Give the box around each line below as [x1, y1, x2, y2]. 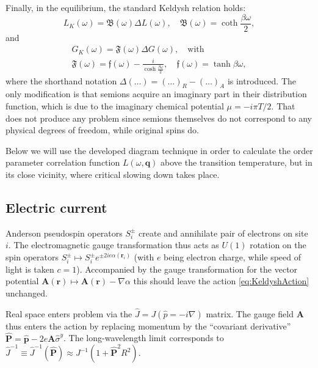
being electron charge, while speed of [164, 251, 302, 263]
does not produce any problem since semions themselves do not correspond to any [5, 111, 312, 124]
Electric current [5, 197, 107, 216]
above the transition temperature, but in [161, 156, 313, 169]
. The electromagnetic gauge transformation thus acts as [8, 238, 219, 251]
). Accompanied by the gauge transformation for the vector [76, 262, 298, 275]
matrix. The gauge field [206, 307, 294, 320]
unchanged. [5, 286, 48, 299]
